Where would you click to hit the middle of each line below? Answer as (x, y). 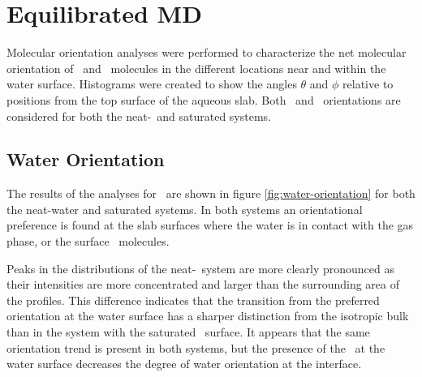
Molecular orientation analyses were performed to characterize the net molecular (207, 52)
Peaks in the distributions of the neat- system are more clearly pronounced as (201, 268)
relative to (368, 84)
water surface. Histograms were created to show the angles (152, 84)
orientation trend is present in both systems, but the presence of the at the (196, 347)
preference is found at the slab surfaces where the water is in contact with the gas (210, 225)
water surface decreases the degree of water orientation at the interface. (184, 364)
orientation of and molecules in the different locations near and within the (196, 68)
